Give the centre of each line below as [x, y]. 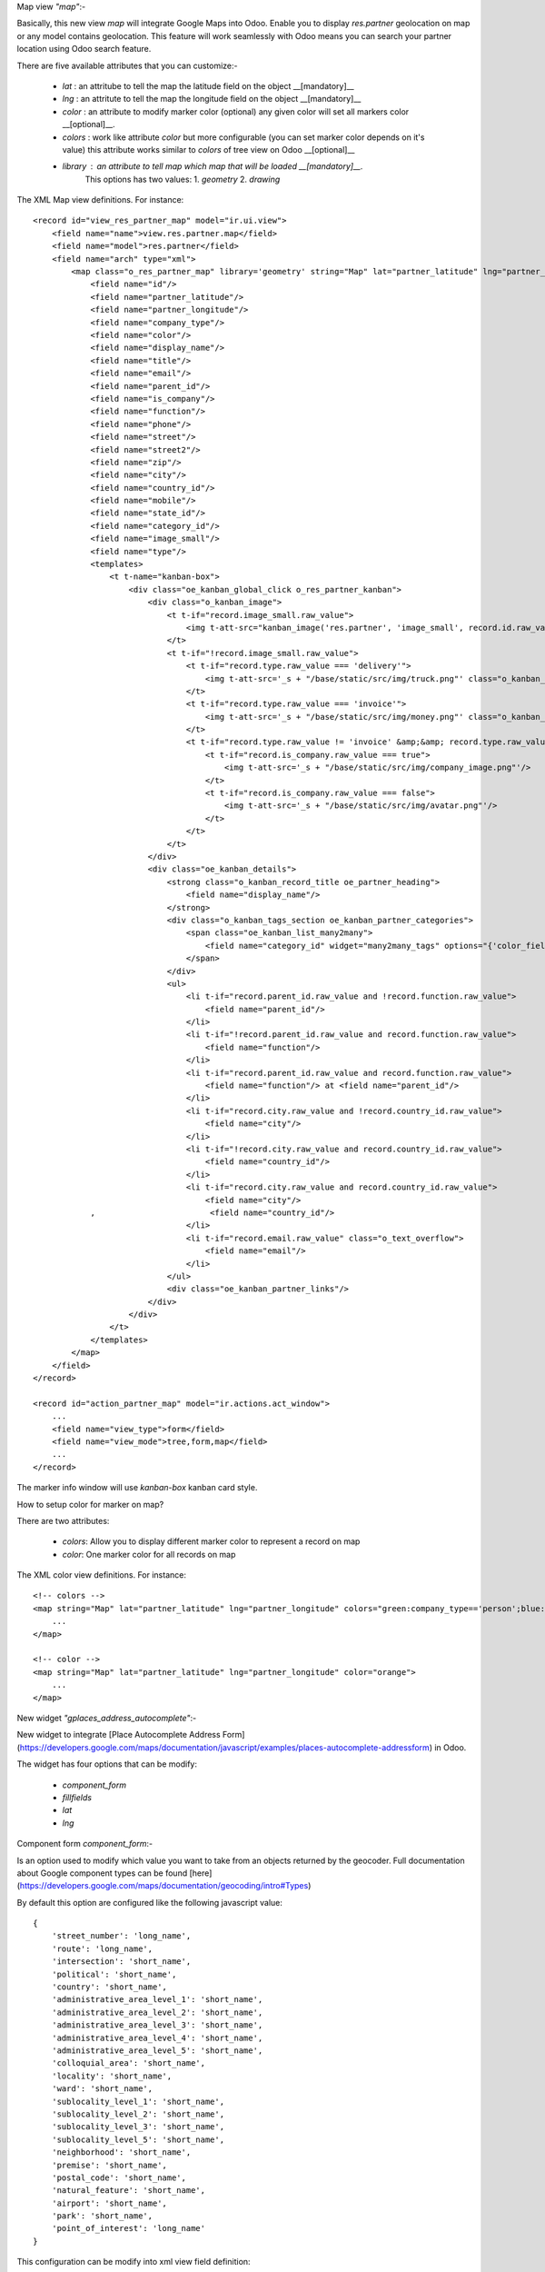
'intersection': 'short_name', [121, 1962]
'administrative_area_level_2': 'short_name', [157, 2012]
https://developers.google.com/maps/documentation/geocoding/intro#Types [164, 1886]
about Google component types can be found [102, 1873]
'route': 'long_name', [102, 1948]
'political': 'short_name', [114, 1974]
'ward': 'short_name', [102, 2089]
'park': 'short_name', [102, 2216]
